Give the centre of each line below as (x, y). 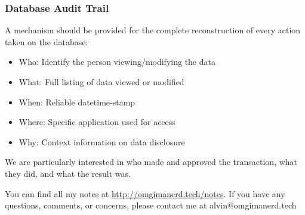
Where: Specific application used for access (97, 122)
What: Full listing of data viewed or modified (101, 82)
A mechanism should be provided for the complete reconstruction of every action (153, 30)
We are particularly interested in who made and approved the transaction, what (151, 162)
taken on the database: (47, 41)
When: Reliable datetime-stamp (77, 102)
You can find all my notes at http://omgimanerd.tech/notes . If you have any (145, 193)
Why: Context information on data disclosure (102, 141)
